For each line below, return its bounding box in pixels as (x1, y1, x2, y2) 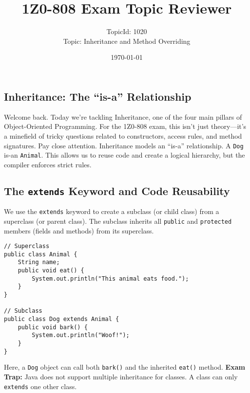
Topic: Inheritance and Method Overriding (63, 36, 191, 46)
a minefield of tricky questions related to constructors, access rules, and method (4, 130, 242, 141)
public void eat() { (18, 267, 84, 274)
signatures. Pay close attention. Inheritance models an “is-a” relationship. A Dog (4, 140, 244, 150)
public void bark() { (18, 323, 88, 331)
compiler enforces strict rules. (4, 159, 92, 169)
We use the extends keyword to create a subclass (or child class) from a (4, 206, 219, 216)
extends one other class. (4, 381, 77, 391)
